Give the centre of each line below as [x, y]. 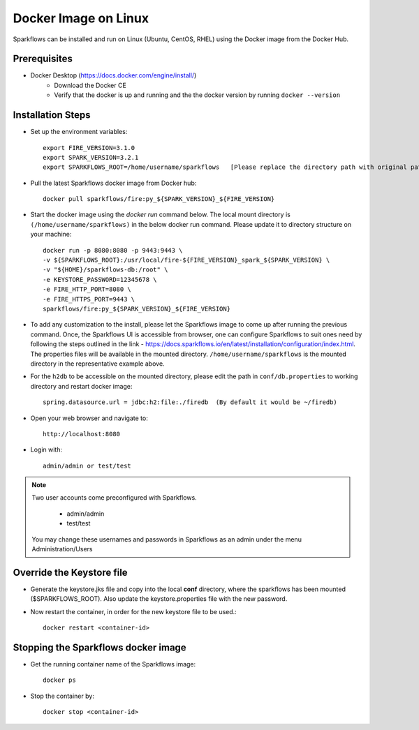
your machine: [51, 234]
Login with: [46, 449]
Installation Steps [52, 115]
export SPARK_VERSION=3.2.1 [91, 157]
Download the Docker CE [90, 85]
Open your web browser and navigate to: [89, 418]
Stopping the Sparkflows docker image [100, 647]
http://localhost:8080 [82, 434]
